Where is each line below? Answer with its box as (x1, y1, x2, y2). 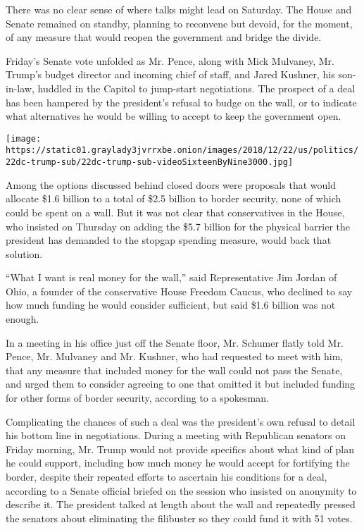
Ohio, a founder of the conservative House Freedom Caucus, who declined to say (6, 283, 353, 298)
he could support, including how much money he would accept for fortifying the (6, 455, 350, 470)
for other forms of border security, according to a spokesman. (6, 390, 269, 405)
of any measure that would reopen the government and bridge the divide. (6, 30, 322, 44)
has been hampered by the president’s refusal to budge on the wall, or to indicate (6, 94, 357, 109)
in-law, (6, 80, 34, 95)
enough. (6, 312, 39, 326)
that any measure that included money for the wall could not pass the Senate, (6, 362, 343, 377)
